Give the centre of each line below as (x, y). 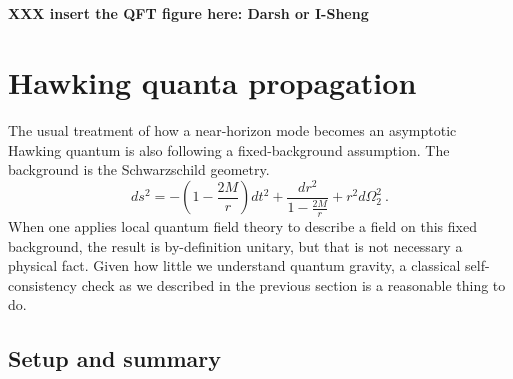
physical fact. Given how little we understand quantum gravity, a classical (234, 265)
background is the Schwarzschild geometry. (139, 169)
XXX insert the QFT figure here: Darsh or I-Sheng (188, 13)
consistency (42, 284)
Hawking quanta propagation (212, 81)
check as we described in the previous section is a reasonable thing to (293, 284)
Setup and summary (115, 358)
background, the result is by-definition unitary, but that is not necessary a (235, 245)
